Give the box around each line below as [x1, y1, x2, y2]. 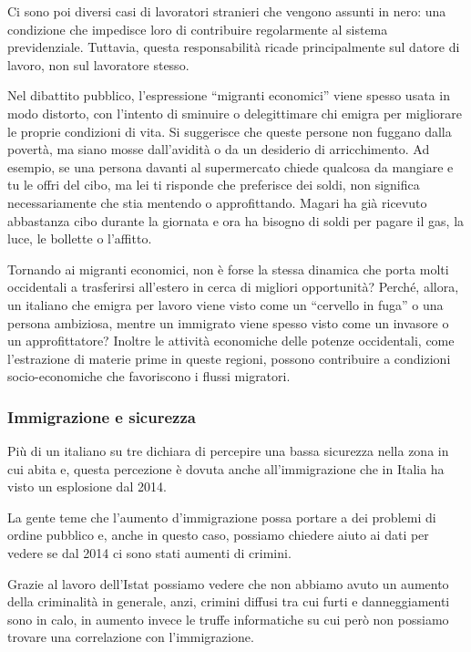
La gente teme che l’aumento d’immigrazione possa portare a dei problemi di [7, 507, 436, 526]
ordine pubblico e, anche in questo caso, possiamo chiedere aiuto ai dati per [7, 525, 429, 544]
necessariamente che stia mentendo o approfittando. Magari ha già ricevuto [7, 192, 427, 212]
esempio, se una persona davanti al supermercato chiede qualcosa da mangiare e [7, 157, 454, 176]
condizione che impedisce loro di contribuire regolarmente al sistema [7, 19, 388, 38]
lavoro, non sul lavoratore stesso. [7, 55, 189, 74]
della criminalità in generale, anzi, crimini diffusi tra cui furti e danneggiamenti [7, 592, 450, 611]
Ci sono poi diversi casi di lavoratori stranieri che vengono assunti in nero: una [7, 2, 446, 20]
